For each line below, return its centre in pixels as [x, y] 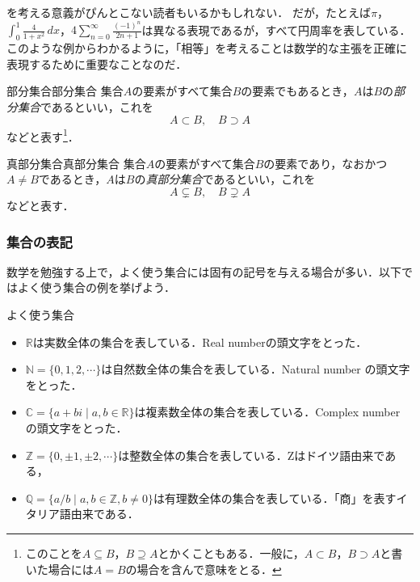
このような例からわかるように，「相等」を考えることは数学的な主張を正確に [207, 48]
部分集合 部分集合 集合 [65, 91]
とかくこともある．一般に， [231, 553]
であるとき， [72, 179]
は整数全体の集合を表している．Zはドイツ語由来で [252, 455]
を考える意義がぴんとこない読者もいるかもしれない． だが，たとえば [189, 12]
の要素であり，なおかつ [325, 163]
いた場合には [59, 569]
